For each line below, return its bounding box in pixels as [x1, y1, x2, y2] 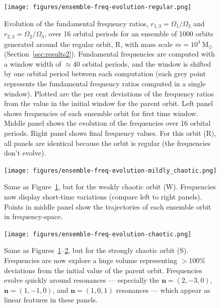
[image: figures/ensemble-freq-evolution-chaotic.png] [4, 230, 192, 238]
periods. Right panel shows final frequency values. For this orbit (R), [4, 127, 216, 138]
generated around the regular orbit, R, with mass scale [4, 38, 173, 49]
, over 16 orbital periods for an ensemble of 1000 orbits [44, 28, 213, 39]
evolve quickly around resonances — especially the [4, 275, 160, 285]
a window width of [4, 58, 61, 69]
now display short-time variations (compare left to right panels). [4, 191, 202, 201]
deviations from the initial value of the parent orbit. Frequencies [4, 265, 202, 275]
